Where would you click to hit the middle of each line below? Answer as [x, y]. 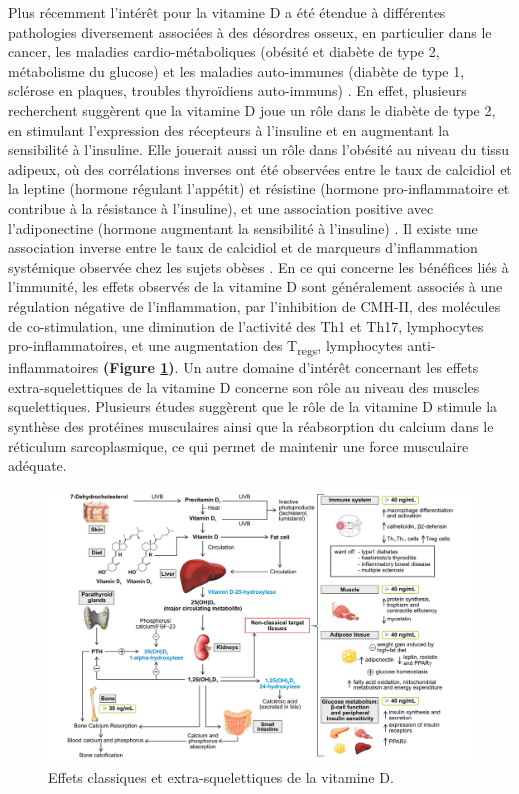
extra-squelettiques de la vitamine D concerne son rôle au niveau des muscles [244, 386]
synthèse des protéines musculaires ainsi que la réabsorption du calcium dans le [251, 426]
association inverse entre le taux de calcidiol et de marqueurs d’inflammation [243, 247]
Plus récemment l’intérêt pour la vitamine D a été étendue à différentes [227, 12]
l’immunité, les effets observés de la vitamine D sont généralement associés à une [255, 286]
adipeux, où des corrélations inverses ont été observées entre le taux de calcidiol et [260, 168]
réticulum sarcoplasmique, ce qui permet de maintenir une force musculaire [238, 445]
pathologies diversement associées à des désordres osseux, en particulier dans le [250, 31]
